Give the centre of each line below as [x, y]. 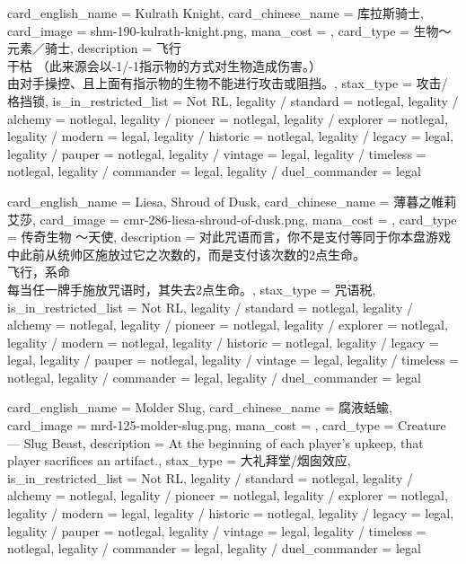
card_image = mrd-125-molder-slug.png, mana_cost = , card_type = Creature [227, 425]
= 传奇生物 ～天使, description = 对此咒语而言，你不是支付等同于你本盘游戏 [229, 237]
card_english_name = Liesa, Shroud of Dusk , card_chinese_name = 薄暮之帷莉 [232, 201]
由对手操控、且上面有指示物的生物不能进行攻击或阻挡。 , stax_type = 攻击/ [228, 83]
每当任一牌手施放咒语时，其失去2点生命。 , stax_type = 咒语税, [192, 289]
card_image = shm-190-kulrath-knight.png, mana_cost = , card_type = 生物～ [229, 30]
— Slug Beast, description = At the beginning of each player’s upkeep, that [215, 442]
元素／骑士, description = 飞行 [94, 48]
